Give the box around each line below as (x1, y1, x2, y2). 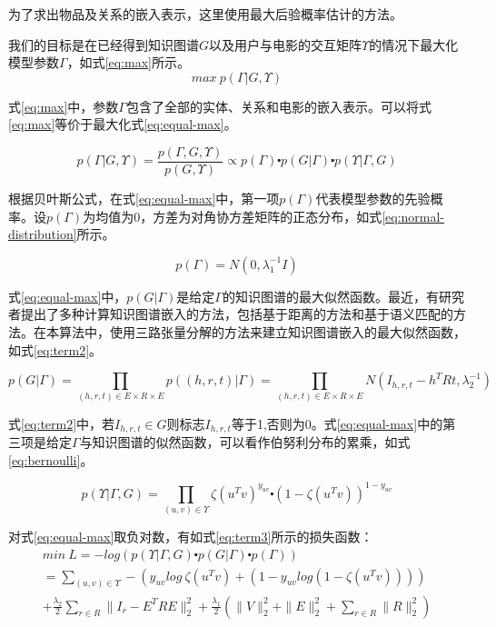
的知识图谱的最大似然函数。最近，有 (222, 286, 439, 305)
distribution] (8, 224, 77, 244)
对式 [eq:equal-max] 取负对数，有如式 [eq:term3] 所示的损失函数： (8, 526, 373, 545)
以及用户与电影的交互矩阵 (209, 35, 362, 54)
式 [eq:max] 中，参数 (8, 96, 119, 115)
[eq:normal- (382, 206, 445, 225)
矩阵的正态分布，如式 (254, 206, 382, 225)
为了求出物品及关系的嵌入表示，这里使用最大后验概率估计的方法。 (8, 5, 402, 23)
